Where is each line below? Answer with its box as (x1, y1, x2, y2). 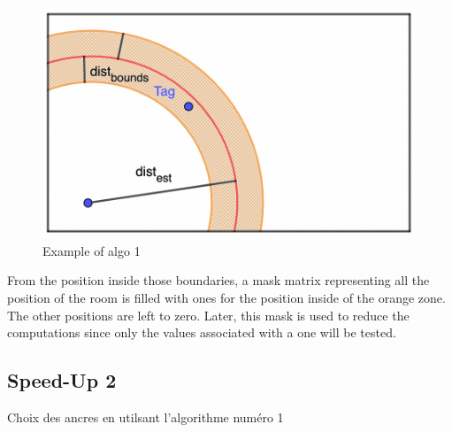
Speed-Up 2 (7, 366, 117, 394)
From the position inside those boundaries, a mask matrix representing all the (7, 271, 430, 289)
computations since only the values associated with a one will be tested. (7, 323, 396, 342)
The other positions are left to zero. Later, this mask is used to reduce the (7, 305, 410, 324)
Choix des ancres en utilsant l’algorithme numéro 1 (7, 407, 284, 426)
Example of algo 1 (42, 241, 141, 259)
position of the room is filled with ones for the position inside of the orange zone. (7, 288, 446, 306)
